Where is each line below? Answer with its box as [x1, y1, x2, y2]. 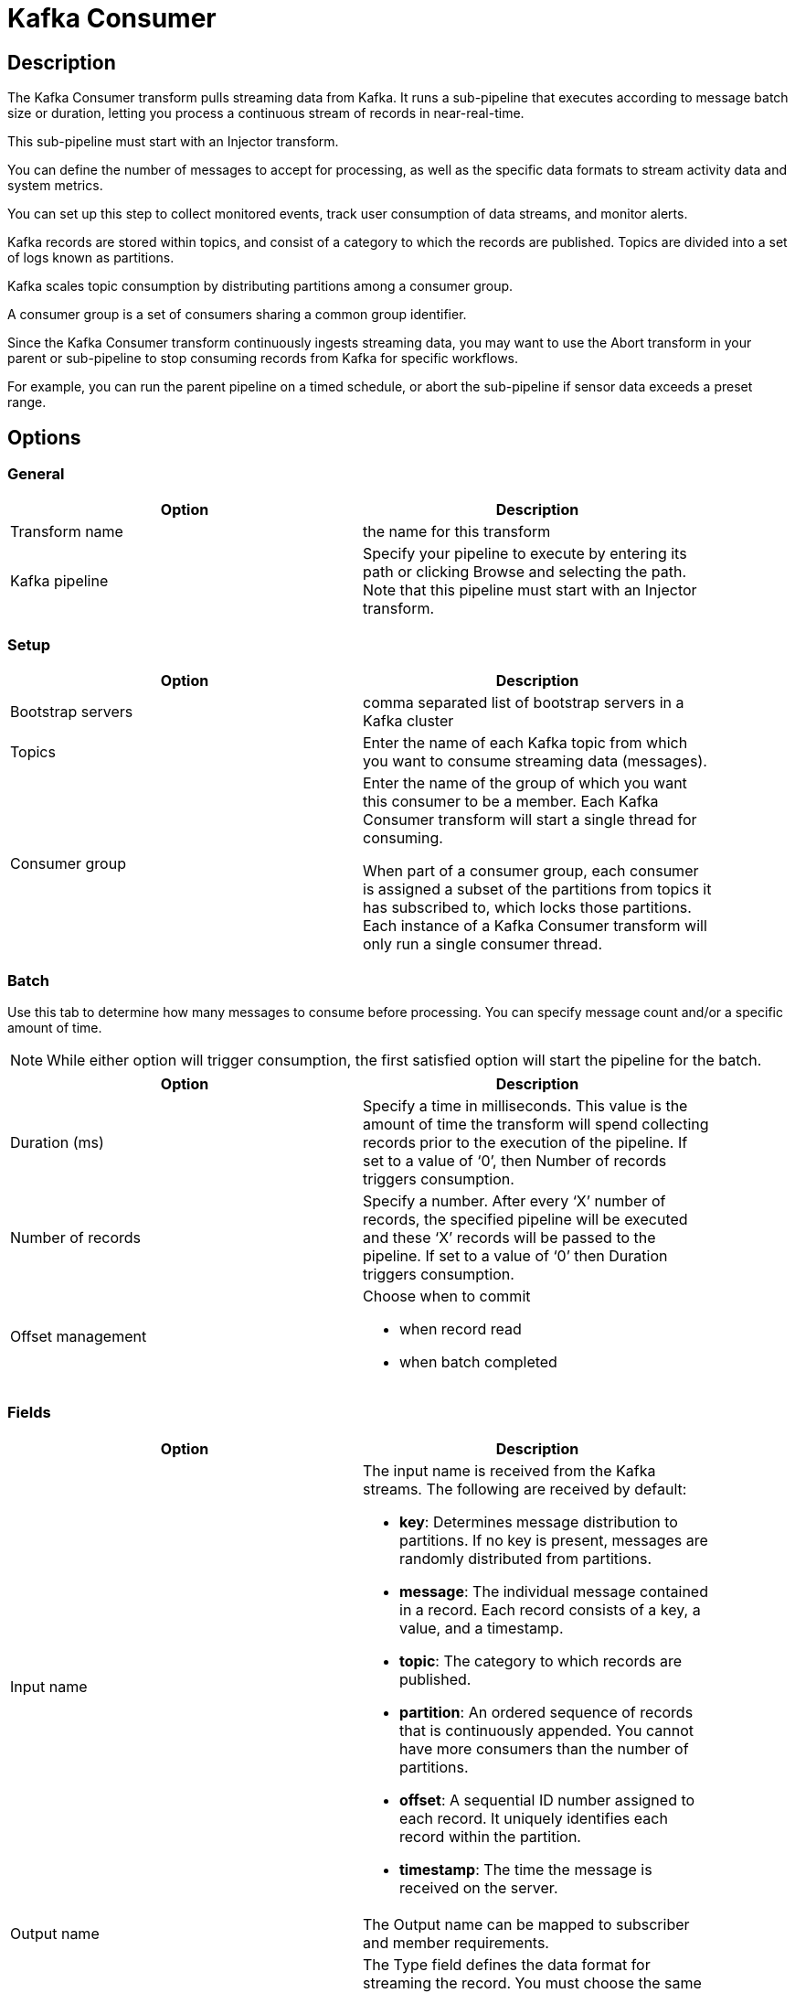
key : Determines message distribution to [399, 1512, 678, 1531]
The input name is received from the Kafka [363, 1461, 656, 1480]
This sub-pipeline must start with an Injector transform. [7, 134, 339, 150]
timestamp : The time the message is [399, 1859, 652, 1879]
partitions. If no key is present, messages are [399, 1530, 708, 1549]
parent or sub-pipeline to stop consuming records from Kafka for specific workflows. [7, 350, 519, 367]
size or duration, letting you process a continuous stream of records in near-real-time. [7, 105, 525, 122]
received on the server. [399, 1878, 558, 1897]
